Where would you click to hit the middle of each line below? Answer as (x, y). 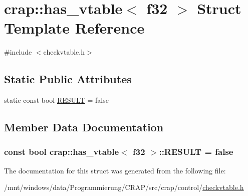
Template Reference (74, 28)
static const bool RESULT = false (56, 100)
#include (18, 52)
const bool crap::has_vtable (62, 152)
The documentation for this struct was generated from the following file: (115, 170)
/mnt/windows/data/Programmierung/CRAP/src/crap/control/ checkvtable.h (124, 187)
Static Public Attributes (68, 79)
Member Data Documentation (84, 127)
